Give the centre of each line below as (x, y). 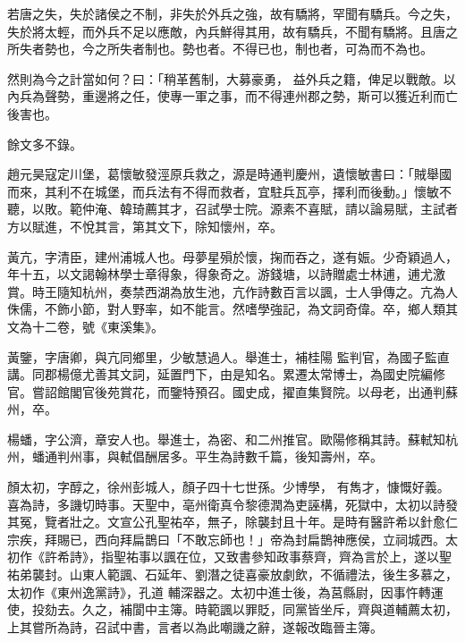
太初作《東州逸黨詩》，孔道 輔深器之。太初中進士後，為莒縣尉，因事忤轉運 (225, 591)
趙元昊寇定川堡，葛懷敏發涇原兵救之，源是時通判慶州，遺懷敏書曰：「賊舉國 (229, 174)
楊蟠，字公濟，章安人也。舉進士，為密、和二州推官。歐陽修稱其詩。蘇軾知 (226, 439)
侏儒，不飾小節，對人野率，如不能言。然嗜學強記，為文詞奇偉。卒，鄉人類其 (232, 309)
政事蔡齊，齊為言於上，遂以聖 (364, 557)
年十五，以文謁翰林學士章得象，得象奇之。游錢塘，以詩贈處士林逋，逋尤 (220, 274)
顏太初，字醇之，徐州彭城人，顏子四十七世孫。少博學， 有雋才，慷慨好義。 (228, 487)
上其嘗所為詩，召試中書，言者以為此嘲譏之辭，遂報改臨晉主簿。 (195, 626)
